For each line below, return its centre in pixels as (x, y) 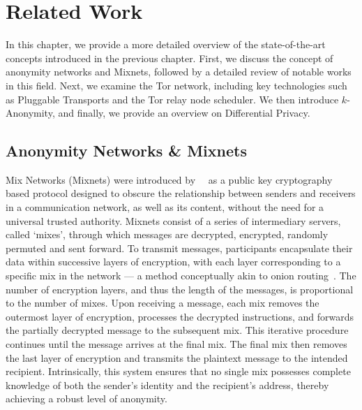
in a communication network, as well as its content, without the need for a (165, 207)
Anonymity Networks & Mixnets (126, 151)
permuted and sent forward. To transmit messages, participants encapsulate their (179, 248)
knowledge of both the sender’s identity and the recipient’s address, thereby (167, 385)
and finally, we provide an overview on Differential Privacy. (184, 113)
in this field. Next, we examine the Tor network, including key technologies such (176, 85)
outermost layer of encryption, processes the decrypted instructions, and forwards (180, 316)
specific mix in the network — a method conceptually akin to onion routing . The (181, 276)
